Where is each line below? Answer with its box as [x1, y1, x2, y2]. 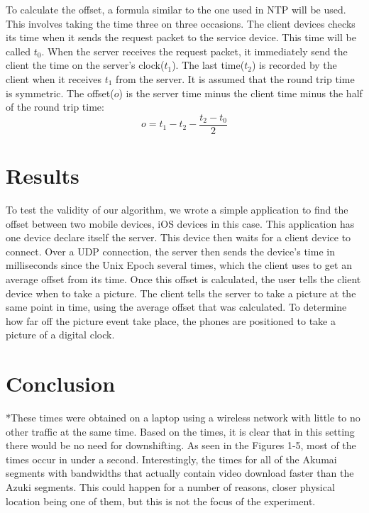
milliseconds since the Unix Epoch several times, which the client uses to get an [6, 258, 352, 272]
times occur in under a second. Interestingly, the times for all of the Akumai [6, 451, 337, 466]
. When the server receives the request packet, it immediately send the [41, 43, 348, 58]
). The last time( [172, 57, 245, 72]
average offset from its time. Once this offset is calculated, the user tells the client [6, 271, 361, 286]
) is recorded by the [251, 57, 337, 72]
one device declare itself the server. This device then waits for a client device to [6, 230, 351, 245]
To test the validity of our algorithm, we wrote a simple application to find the [6, 202, 348, 216]
